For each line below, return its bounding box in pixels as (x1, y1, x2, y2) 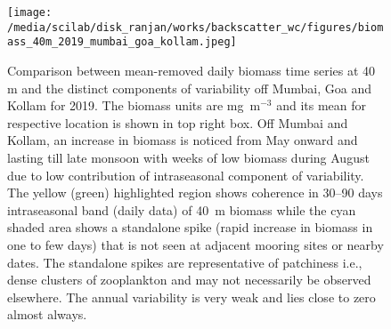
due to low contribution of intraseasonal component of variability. (7, 165, 364, 184)
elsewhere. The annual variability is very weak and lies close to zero (7, 287, 376, 306)
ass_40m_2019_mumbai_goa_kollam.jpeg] (7, 36, 237, 49)
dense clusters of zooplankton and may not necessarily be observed (7, 270, 371, 289)
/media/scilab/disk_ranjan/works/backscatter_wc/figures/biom (7, 20, 384, 34)
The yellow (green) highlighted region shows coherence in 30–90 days (7, 183, 383, 202)
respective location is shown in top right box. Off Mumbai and (7, 113, 348, 132)
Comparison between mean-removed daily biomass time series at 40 (7, 60, 376, 79)
